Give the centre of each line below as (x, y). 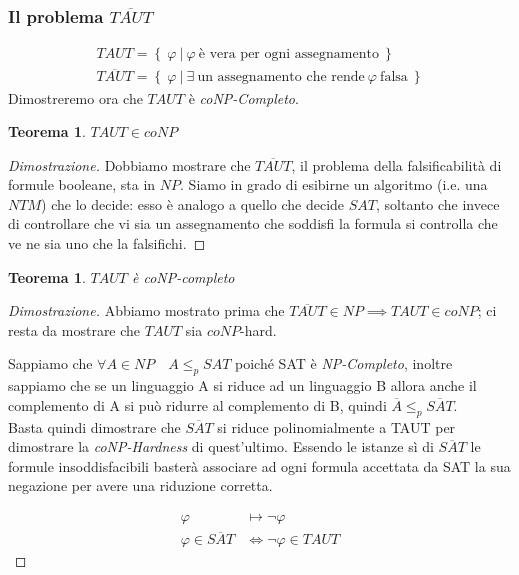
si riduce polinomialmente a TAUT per (336, 426)
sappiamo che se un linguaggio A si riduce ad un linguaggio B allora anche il (242, 385)
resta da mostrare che (74, 329)
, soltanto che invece (438, 203)
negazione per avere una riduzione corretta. (140, 485)
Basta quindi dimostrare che (94, 426)
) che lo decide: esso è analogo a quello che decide (193, 203)
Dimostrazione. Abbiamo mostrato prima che (146, 310)
